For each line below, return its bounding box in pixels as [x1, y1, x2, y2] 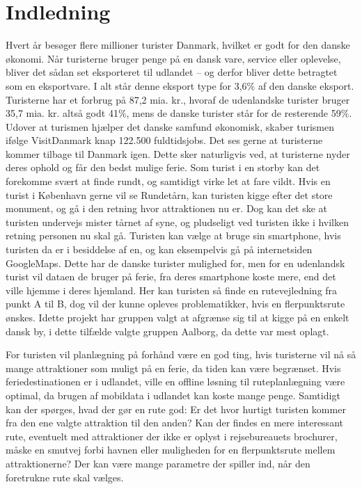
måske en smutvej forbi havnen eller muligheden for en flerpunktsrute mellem [6, 442, 336, 457]
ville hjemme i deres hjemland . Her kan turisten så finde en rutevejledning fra [6, 282, 338, 297]
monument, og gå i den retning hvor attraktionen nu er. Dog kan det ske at [6, 201, 328, 216]
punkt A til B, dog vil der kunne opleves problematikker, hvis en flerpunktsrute [6, 296, 345, 311]
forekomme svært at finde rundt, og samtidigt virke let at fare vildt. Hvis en [6, 174, 331, 189]
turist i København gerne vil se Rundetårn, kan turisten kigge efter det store [6, 187, 333, 202]
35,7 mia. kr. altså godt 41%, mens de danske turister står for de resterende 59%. [6, 106, 352, 120]
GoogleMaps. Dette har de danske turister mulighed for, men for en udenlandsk [6, 255, 345, 270]
